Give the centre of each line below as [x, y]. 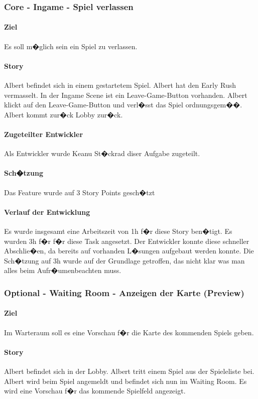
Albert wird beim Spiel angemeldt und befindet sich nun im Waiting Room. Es [125, 381]
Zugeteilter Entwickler [44, 134]
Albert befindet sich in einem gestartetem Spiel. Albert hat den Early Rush [120, 85]
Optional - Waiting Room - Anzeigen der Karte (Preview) [124, 292]
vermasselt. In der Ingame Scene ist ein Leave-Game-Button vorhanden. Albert [126, 95]
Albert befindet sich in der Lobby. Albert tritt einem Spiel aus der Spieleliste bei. [129, 371]
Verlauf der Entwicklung [47, 212]
